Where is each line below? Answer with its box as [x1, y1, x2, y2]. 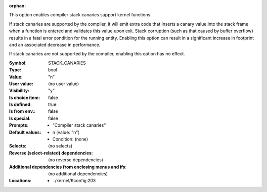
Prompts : [9, 122, 29, 128]
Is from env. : [9, 108, 36, 114]
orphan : [9, 3, 26, 8]
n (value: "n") [52, 129, 80, 135]
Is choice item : [9, 95, 40, 100]
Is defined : [9, 101, 32, 107]
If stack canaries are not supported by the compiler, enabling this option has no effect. [9, 51, 185, 57]
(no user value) [48, 81, 79, 87]
